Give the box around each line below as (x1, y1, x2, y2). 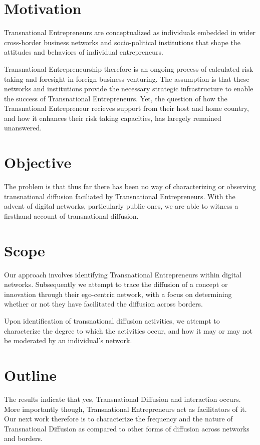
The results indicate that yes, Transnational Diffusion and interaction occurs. (4, 393, 241, 404)
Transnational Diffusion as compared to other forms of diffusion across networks (4, 423, 249, 433)
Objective (4, 152, 72, 173)
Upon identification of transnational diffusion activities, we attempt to (4, 316, 220, 326)
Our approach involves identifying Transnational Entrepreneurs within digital (4, 269, 242, 279)
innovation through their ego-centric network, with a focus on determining (4, 288, 232, 299)
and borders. (4, 433, 43, 443)
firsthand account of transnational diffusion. (4, 210, 139, 221)
